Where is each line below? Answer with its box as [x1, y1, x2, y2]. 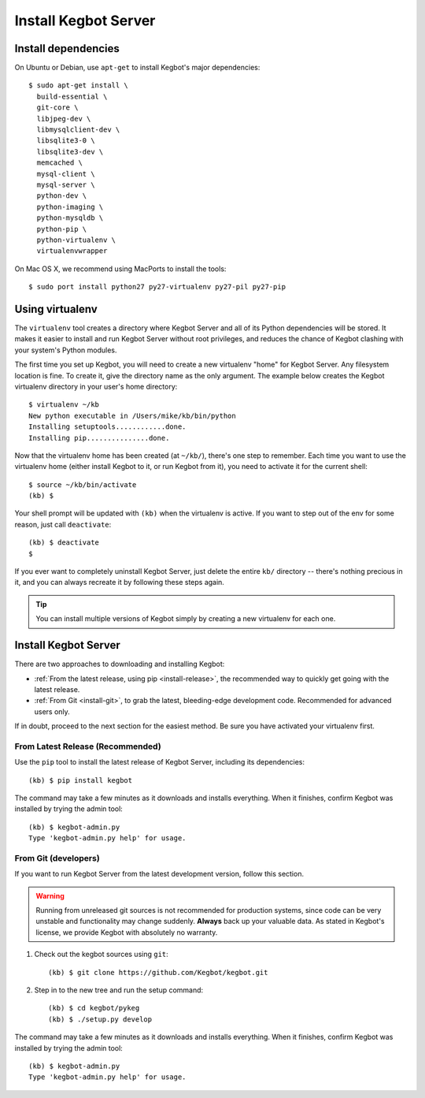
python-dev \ [36, 192, 87, 200]
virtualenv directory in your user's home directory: [14, 382, 178, 391]
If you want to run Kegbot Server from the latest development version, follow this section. [14, 869, 305, 879]
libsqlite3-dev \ [36, 147, 104, 156]
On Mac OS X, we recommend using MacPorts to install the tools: [14, 264, 227, 274]
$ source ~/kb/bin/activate [28, 480, 137, 489]
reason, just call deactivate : [14, 519, 112, 529]
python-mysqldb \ [36, 214, 104, 222]
